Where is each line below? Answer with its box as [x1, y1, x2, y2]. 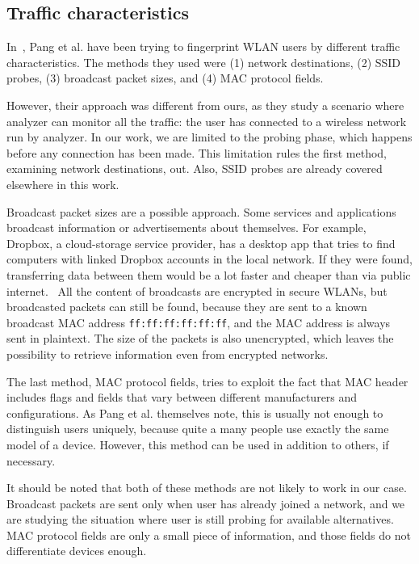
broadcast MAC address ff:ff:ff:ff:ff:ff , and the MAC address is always [6, 314, 391, 330]
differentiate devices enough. [6, 542, 147, 559]
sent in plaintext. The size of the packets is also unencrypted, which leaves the [6, 330, 394, 347]
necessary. [6, 452, 56, 469]
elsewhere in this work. [6, 175, 119, 192]
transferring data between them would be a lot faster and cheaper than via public [6, 266, 411, 283]
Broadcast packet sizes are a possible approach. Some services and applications [6, 203, 396, 220]
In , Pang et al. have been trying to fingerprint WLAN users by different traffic [6, 38, 400, 55]
